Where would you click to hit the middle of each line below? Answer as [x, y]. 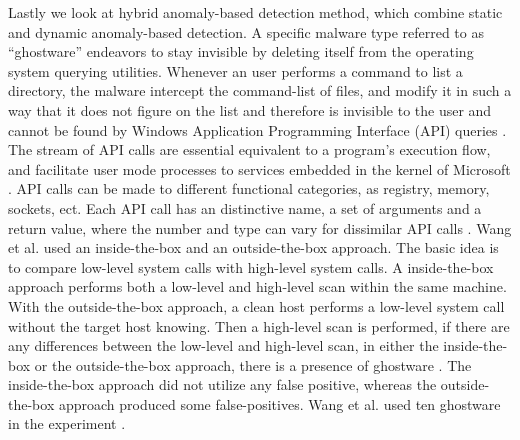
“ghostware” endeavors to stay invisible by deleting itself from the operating [241, 51]
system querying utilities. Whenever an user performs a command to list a [235, 70]
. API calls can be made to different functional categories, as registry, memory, [249, 188]
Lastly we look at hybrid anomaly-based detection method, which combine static [255, 12]
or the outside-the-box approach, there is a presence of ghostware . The [253, 364]
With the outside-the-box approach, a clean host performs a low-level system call [256, 305]
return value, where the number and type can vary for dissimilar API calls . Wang [260, 227]
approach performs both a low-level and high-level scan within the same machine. [257, 286]
